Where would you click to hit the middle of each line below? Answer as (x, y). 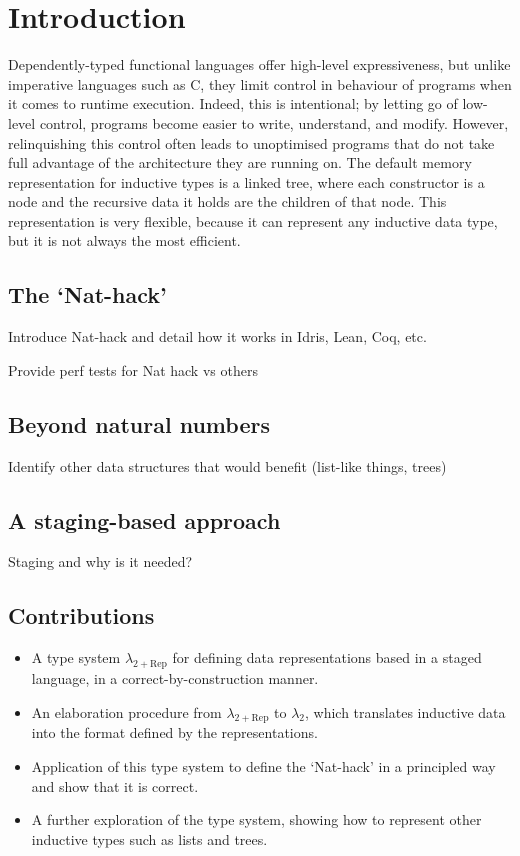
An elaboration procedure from (126, 711)
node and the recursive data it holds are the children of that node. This (227, 201)
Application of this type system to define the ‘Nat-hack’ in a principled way (263, 766)
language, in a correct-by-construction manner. (175, 678)
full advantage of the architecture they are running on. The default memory (240, 162)
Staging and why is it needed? (100, 561)
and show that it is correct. (115, 785)
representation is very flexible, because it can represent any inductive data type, (253, 220)
